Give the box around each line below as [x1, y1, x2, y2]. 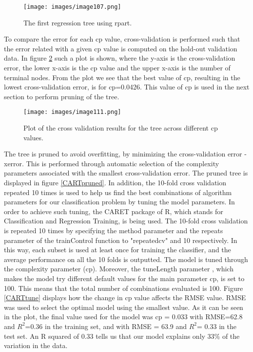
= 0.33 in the [197, 321, 236, 331]
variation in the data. [4, 340, 68, 351]
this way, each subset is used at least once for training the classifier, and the [4, 244, 231, 255]
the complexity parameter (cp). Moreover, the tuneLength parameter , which [4, 264, 234, 274]
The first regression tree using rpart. [23, 17, 132, 27]
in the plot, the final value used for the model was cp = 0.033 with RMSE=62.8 [4, 311, 243, 322]
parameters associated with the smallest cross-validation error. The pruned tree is [4, 168, 248, 178]
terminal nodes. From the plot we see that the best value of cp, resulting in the [4, 72, 240, 82]
